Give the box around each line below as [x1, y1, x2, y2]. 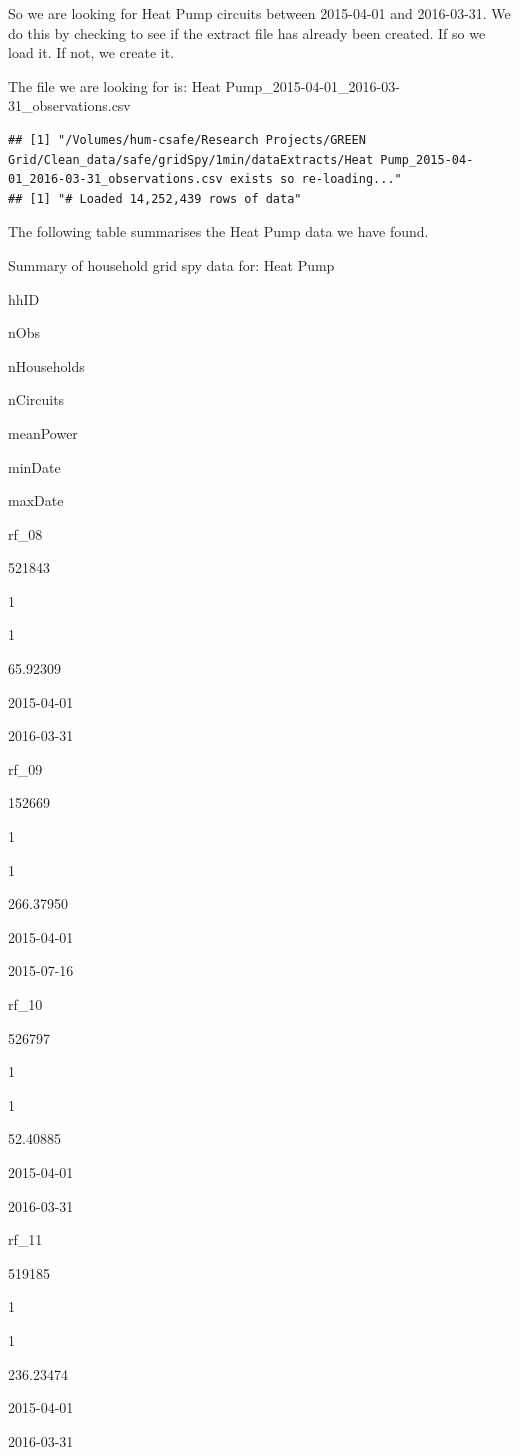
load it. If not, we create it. [8, 42, 175, 63]
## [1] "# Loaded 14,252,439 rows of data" [8, 191, 302, 206]
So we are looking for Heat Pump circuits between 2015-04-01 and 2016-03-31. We [8, 3, 511, 23]
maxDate [8, 490, 64, 511]
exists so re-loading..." [229, 172, 402, 187]
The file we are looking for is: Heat [8, 75, 221, 96]
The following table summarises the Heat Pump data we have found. [8, 221, 429, 242]
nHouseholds [8, 355, 85, 376]
